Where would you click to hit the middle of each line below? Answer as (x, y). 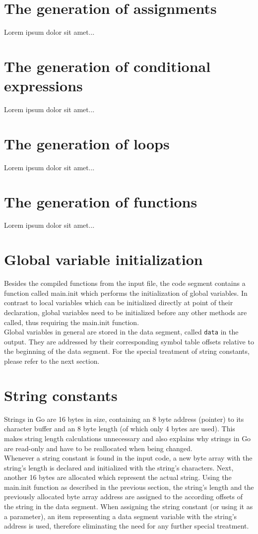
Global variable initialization (103, 259)
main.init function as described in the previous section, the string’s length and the (129, 487)
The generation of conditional (107, 66)
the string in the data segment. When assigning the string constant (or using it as (129, 506)
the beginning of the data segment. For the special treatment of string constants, (127, 351)
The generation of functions (101, 201)
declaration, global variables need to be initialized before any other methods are (126, 312)
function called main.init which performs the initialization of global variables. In (126, 293)
